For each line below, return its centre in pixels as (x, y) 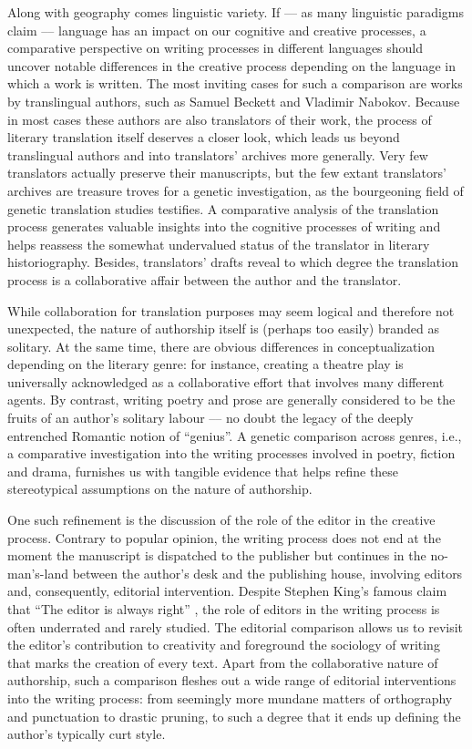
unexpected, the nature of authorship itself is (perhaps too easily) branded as (223, 328)
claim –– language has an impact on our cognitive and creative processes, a (217, 30)
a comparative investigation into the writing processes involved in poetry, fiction (231, 453)
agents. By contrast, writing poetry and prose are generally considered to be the (231, 400)
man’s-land (38, 573)
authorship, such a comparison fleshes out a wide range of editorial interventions (232, 680)
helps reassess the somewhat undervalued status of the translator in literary (219, 244)
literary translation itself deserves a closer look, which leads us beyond (204, 137)
